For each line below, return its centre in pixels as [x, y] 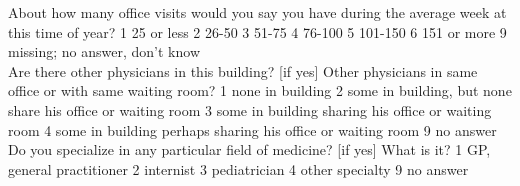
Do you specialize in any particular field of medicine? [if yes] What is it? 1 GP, [249, 149]
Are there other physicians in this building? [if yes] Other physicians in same [243, 70]
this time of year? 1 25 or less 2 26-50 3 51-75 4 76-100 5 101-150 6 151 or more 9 [257, 31]
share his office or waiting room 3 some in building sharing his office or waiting [250, 109]
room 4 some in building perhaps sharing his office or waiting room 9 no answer [252, 129]
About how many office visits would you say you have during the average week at [257, 12]
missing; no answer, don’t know [104, 51]
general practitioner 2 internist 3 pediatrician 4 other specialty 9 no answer [238, 168]
